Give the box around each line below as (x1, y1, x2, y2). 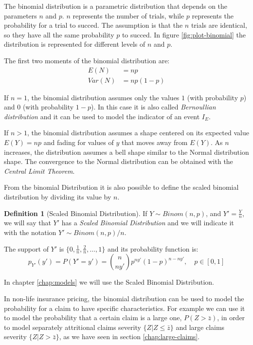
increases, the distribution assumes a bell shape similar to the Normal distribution (4, 146, 249, 157)
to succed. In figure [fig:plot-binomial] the (122, 29, 246, 39)
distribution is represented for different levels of (4, 39, 145, 49)
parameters (4, 10, 37, 20)
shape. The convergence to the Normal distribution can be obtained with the (4, 156, 233, 166)
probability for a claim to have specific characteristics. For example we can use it (4, 303, 245, 313)
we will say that (4, 218, 51, 228)
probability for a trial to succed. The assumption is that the (4, 20, 183, 30)
